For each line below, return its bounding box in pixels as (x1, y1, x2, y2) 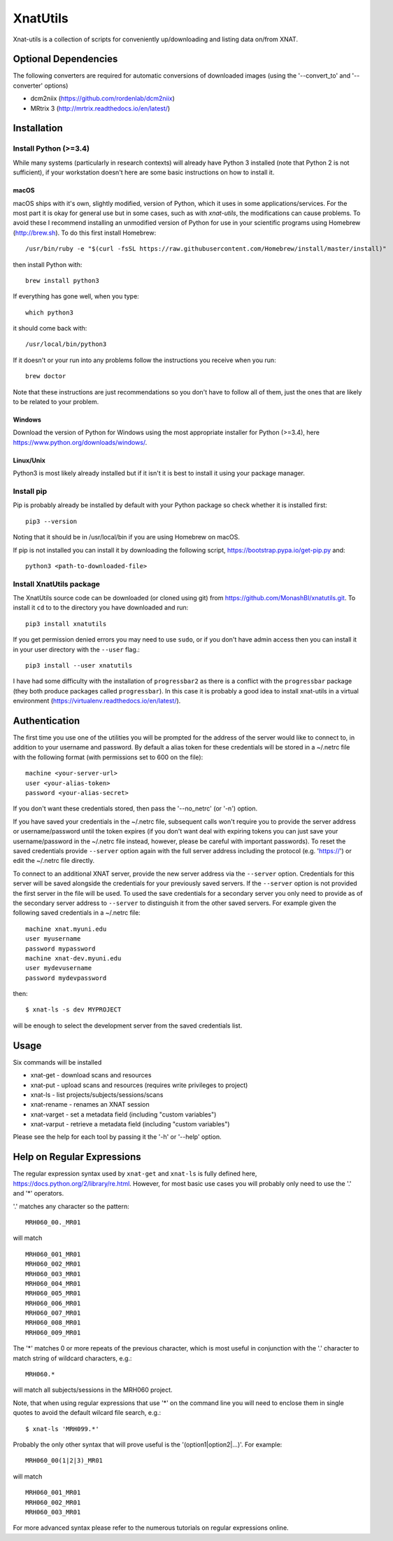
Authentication (13, 714, 80, 726)
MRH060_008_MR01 (25, 1319, 81, 1327)
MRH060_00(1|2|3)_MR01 (25, 1457, 103, 1465)
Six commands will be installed (13, 1058, 102, 1066)
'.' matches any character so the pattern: (13, 1202, 129, 1210)
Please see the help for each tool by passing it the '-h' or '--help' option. (13, 1133, 222, 1141)
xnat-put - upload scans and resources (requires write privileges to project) (30, 1081, 248, 1089)
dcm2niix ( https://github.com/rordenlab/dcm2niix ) (30, 95, 175, 103)
